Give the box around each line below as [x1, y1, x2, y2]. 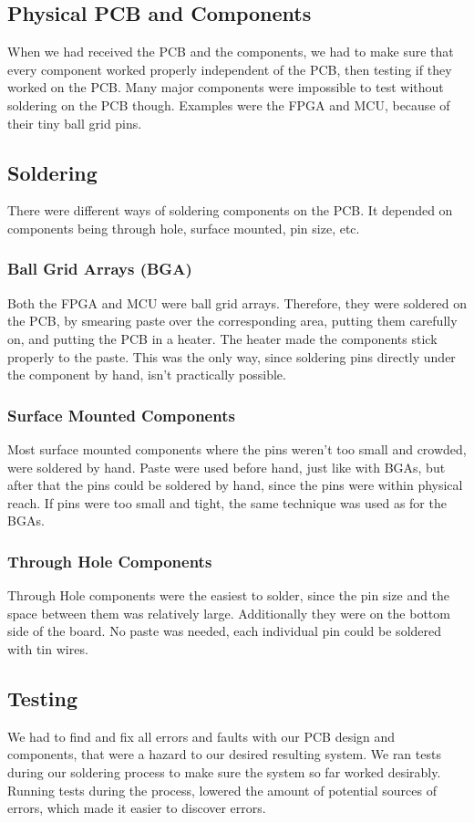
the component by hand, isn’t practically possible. [7, 365, 286, 384]
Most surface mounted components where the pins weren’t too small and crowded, [7, 439, 467, 458]
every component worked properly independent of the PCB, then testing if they [7, 59, 452, 78]
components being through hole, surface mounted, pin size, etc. [7, 218, 360, 237]
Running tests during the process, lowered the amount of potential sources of [7, 780, 437, 799]
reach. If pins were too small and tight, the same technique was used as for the [7, 493, 447, 512]
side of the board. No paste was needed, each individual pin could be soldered [7, 621, 442, 641]
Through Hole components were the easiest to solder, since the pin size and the [7, 586, 450, 605]
